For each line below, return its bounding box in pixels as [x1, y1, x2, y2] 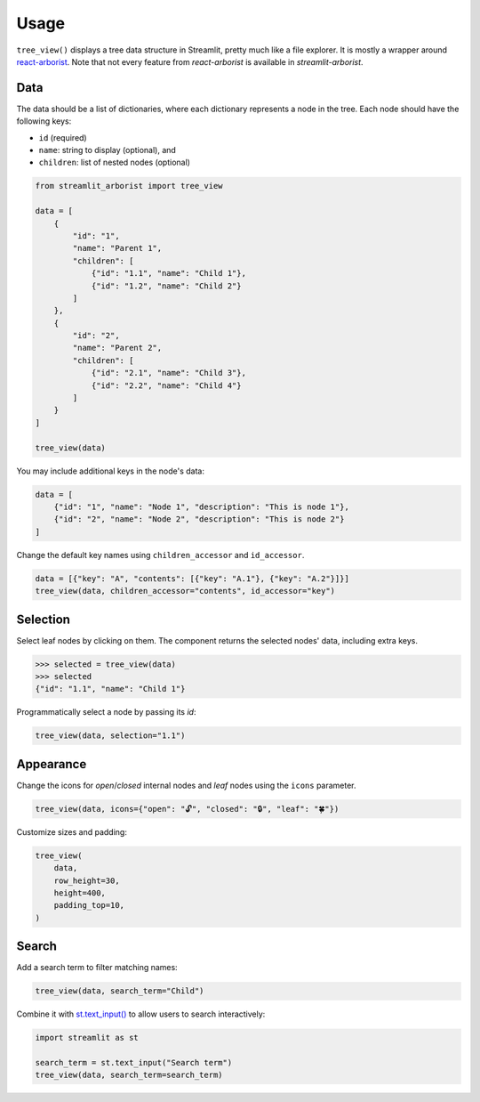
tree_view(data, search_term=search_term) [35, 1070, 223, 1081]
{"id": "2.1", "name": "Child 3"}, [91, 368, 246, 378]
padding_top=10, [53, 900, 124, 911]
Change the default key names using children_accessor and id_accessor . [16, 549, 305, 560]
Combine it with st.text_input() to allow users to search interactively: [16, 1009, 266, 1019]
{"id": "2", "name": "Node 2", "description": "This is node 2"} [53, 515, 345, 524]
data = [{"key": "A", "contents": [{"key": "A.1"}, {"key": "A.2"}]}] [35, 573, 350, 583]
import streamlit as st [35, 1033, 140, 1043]
